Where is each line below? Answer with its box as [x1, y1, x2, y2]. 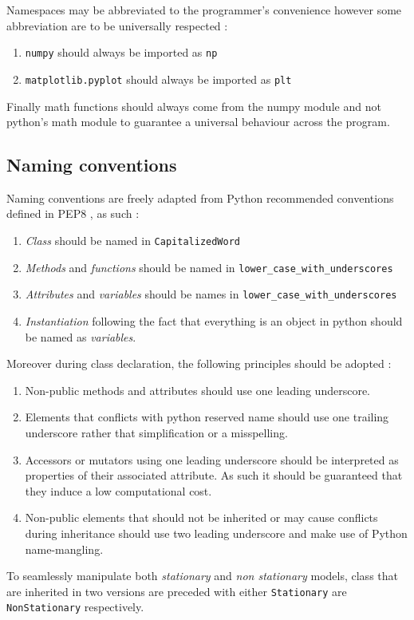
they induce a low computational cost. [25, 482, 212, 499]
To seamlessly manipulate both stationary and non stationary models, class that [6, 567, 398, 584]
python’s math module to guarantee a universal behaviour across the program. [6, 113, 390, 130]
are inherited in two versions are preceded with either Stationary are [6, 582, 347, 599]
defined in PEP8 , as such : [6, 205, 140, 222]
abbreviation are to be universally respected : [6, 17, 228, 34]
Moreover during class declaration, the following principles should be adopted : [6, 355, 392, 372]
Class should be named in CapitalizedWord [25, 232, 240, 249]
